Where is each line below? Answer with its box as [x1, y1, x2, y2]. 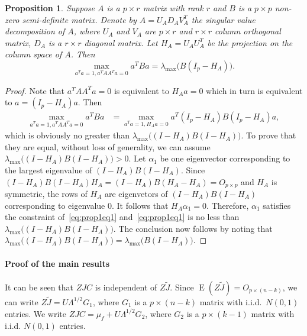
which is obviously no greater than [5, 129, 130, 141]
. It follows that [112, 199, 169, 211]
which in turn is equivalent [206, 84, 303, 96]
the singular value [191, 13, 256, 25]
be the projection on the [207, 36, 293, 49]
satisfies [263, 199, 291, 211]
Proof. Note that [5, 84, 65, 96]
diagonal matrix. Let [84, 36, 158, 49]
